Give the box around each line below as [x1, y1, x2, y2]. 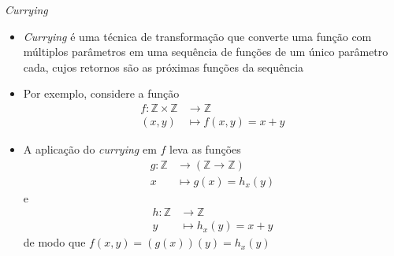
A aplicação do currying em [23, 141, 157, 158]
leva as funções [169, 141, 241, 158]
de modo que [23, 234, 86, 250]
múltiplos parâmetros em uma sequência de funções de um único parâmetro [23, 43, 388, 60]
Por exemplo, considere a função [23, 85, 180, 102]
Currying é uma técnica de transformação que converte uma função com [23, 28, 372, 44]
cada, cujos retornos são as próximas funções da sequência [23, 58, 304, 75]
